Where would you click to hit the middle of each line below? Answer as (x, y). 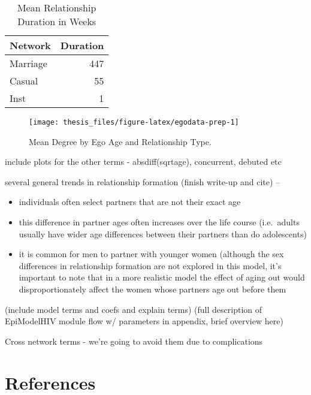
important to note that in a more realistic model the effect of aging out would (162, 277)
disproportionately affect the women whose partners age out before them (153, 289)
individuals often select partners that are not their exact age (130, 202)
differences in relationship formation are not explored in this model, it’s (150, 265)
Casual (24, 81)
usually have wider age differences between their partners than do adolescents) (163, 233)
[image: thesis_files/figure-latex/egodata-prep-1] (134, 122)
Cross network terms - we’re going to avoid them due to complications (134, 341)
